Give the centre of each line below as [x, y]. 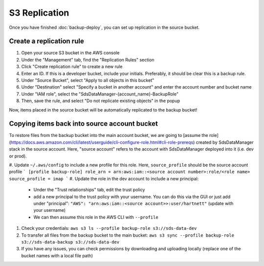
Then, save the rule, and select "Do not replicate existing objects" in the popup [101, 101]
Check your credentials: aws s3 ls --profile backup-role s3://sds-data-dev [109, 228]
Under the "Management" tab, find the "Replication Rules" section [88, 60]
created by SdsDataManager [225, 142]
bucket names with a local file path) [57, 255]
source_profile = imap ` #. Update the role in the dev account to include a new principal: [104, 178]
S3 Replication [39, 13]
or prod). [18, 156]
